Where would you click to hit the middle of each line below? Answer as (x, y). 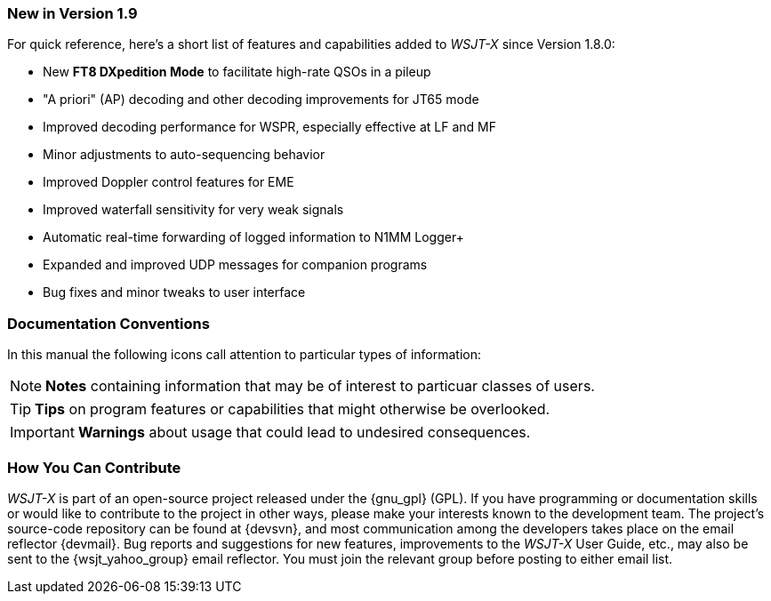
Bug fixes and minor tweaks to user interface (174, 292)
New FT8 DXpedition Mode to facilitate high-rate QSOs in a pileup (237, 72)
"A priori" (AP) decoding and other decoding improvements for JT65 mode (261, 100)
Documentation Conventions (108, 323)
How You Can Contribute (94, 467)
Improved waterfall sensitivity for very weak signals (193, 210)
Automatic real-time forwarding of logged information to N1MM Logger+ (253, 237)
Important (42, 433)
